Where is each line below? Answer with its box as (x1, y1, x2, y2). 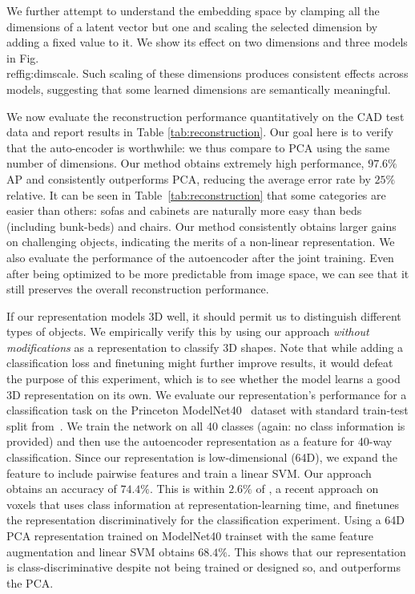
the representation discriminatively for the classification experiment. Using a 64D (6, 511, 405, 528)
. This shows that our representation (227, 543, 406, 560)
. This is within (150, 480, 225, 497)
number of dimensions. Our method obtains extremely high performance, (6, 155, 365, 172)
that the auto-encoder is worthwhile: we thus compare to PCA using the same (6, 139, 390, 156)
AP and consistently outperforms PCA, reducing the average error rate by (6, 170, 371, 187)
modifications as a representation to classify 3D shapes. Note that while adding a (6, 338, 404, 355)
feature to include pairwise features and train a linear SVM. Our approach (6, 464, 372, 481)
